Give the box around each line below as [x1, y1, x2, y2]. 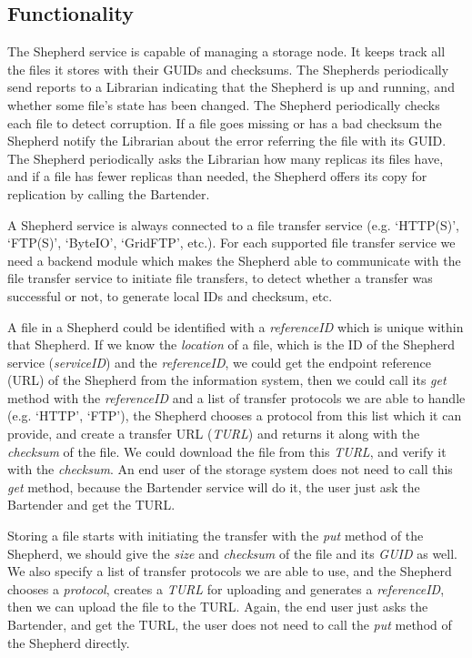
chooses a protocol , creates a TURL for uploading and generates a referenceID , [7, 579, 445, 598]
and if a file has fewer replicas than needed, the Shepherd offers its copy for [7, 167, 427, 186]
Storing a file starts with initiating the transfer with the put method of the [7, 526, 424, 545]
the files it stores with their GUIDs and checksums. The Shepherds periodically [7, 59, 449, 78]
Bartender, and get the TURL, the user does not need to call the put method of [7, 615, 452, 634]
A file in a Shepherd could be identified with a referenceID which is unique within [7, 317, 464, 336]
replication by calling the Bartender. [7, 184, 210, 203]
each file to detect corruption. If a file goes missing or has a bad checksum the [7, 113, 442, 132]
